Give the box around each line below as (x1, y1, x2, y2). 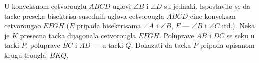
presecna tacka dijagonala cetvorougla (20, 30, 136, 40)
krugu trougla (4, 49, 46, 60)
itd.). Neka (222, 20, 255, 31)
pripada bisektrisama (76, 20, 141, 31)
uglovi (112, 1, 131, 11)
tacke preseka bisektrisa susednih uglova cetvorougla (4, 10, 164, 21)
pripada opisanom (200, 40, 255, 50)
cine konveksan (190, 10, 236, 21)
